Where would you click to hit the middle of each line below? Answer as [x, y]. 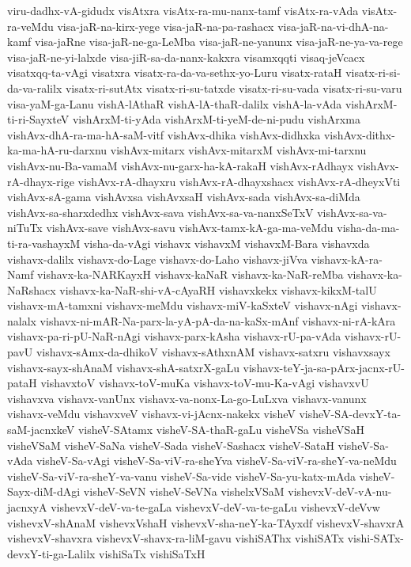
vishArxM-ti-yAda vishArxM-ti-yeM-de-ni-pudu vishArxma [216, 119]
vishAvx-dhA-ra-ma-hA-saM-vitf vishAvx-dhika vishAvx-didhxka [164, 134]
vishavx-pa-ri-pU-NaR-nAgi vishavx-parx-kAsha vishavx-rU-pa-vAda [174, 336]
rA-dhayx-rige [41, 181]
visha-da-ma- [368, 228]
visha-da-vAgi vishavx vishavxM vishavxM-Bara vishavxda [226, 243]
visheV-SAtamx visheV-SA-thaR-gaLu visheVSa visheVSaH [221, 430]
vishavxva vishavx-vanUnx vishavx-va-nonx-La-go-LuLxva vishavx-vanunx [187, 398]
